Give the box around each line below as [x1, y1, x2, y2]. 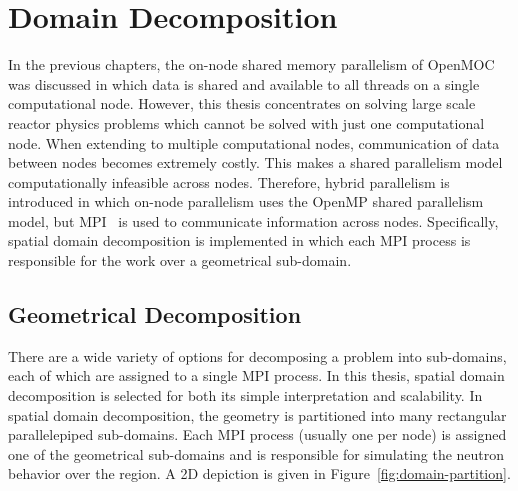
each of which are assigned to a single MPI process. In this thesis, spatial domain [8, 365, 505, 386]
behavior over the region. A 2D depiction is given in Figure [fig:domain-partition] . [8, 463, 511, 484]
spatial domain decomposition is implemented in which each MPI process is [8, 230, 471, 251]
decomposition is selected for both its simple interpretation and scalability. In [8, 385, 483, 406]
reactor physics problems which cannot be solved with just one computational [8, 112, 485, 133]
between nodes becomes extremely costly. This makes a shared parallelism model [8, 152, 503, 173]
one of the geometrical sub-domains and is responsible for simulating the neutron [8, 443, 505, 464]
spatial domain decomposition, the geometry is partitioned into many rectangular [8, 404, 507, 425]
